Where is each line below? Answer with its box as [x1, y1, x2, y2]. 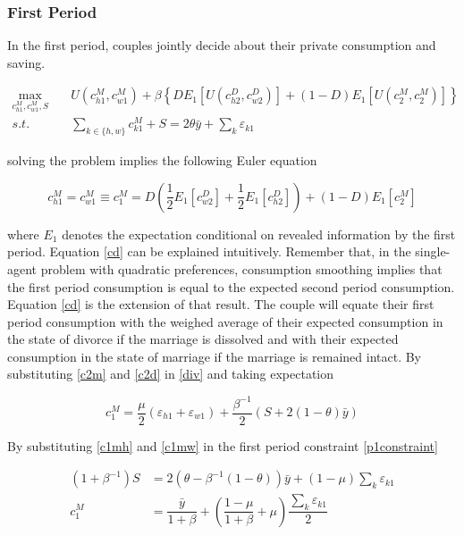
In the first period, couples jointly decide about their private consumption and [7, 36, 436, 54]
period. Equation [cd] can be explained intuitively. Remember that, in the [7, 242, 411, 261]
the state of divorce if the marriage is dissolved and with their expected [7, 330, 399, 348]
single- [415, 242, 451, 261]
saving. [7, 53, 46, 71]
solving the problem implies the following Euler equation [7, 151, 317, 170]
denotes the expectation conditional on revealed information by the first [62, 224, 456, 243]
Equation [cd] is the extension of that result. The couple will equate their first [7, 295, 434, 313]
